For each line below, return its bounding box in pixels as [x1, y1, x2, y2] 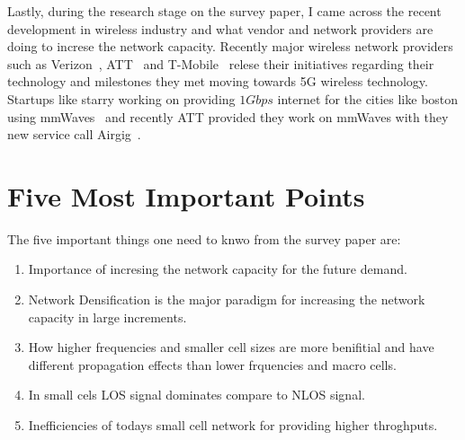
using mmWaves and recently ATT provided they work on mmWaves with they [7, 107, 449, 126]
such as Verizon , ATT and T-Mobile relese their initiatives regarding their [7, 54, 434, 73]
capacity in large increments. [28, 307, 187, 326]
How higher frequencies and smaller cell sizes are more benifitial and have [28, 338, 434, 356]
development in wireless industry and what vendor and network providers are [7, 19, 434, 38]
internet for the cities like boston [277, 89, 459, 108]
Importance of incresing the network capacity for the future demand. [28, 260, 407, 278]
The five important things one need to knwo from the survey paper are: [7, 229, 401, 248]
